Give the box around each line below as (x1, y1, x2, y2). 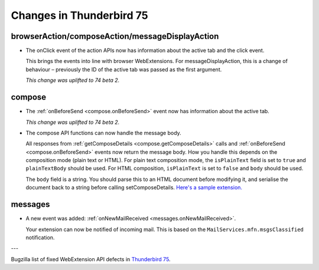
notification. (25, 233, 55, 241)
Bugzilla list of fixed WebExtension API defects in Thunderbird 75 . (11, 255, 171, 262)
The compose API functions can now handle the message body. (25, 129, 181, 136)
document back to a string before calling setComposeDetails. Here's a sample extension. (25, 184, 242, 191)
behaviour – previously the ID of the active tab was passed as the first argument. (25, 65, 222, 73)
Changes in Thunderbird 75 (11, 9, 148, 22)
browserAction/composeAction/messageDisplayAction (11, 31, 219, 41)
